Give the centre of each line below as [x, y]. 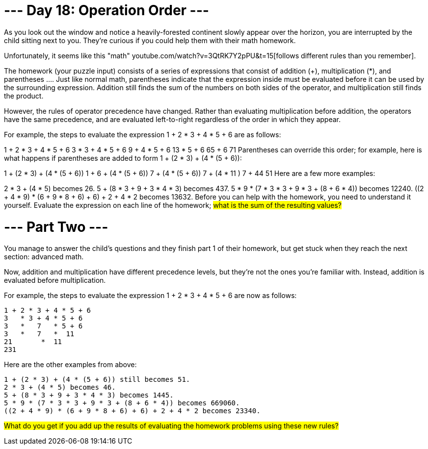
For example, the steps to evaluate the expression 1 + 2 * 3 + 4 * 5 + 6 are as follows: [143, 134]
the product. [24, 96]
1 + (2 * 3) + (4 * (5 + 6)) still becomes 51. [97, 380]
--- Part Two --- [56, 227]
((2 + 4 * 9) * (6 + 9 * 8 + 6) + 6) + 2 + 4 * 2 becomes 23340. [132, 411]
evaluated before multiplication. [55, 280]
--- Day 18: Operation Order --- [107, 10]
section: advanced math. [44, 257]
